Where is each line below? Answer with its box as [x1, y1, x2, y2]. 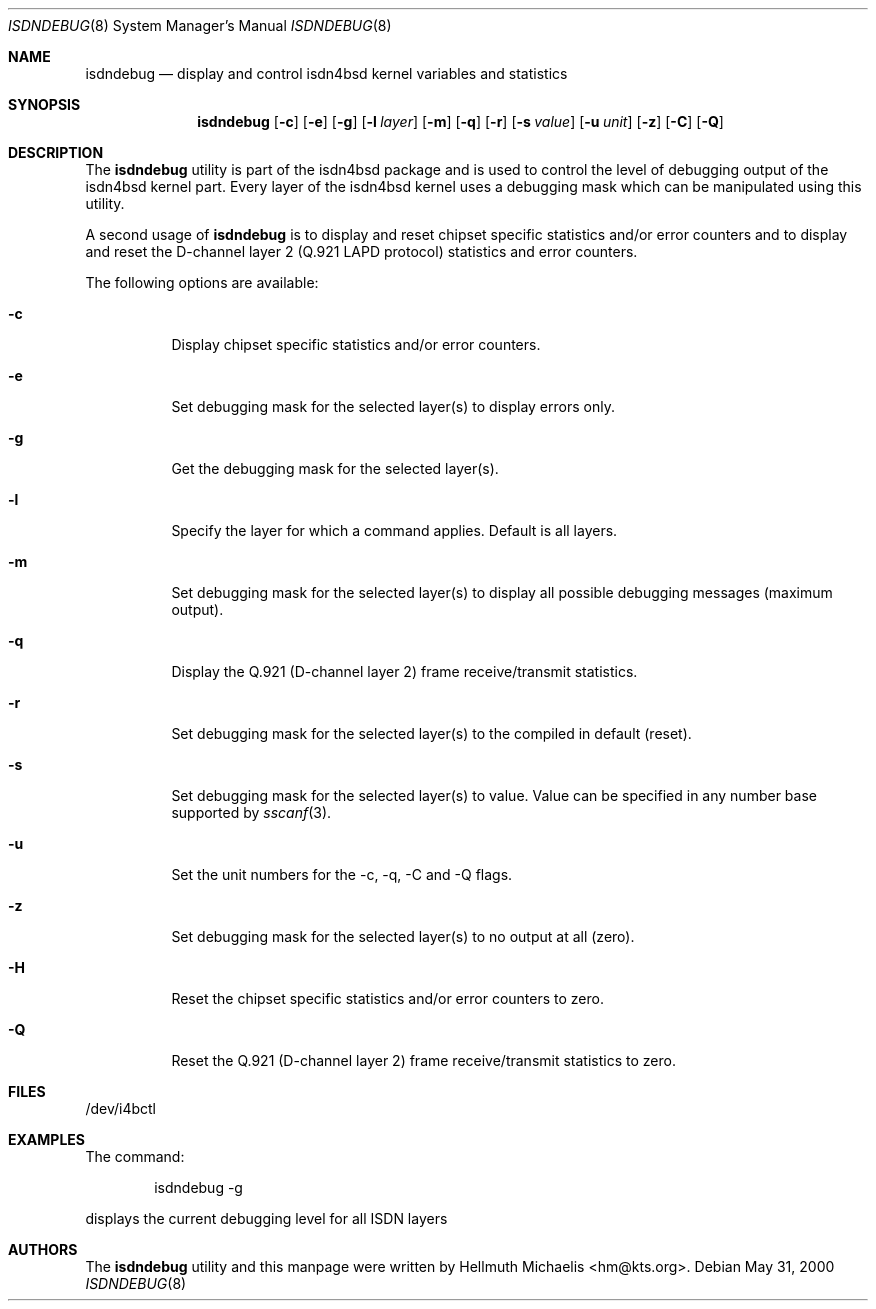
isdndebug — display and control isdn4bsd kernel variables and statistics [85, 65, 568, 82]
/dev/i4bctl [85, 1100, 156, 1117]
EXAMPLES [8, 1131, 85, 1148]
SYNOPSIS [8, 96, 81, 113]
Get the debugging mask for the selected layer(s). [171, 460, 499, 477]
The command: [85, 1148, 185, 1165]
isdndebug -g [154, 1179, 243, 1196]
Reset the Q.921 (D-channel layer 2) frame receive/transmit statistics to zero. [171, 1052, 676, 1069]
